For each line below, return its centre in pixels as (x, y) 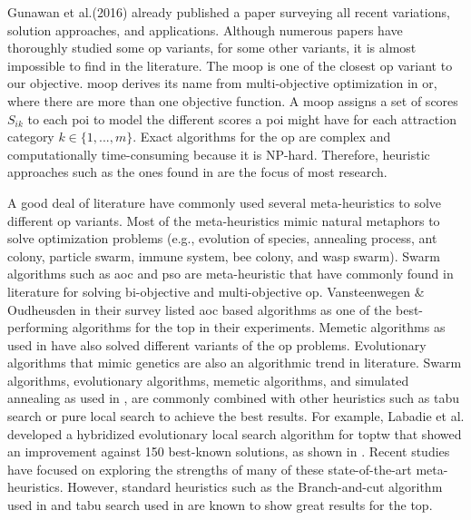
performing (38, 327)
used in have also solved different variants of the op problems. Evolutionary (217, 344)
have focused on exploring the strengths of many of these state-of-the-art (210, 469)
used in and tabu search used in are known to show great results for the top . (220, 505)
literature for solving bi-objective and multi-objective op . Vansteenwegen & (216, 291)
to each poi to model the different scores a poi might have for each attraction (242, 118)
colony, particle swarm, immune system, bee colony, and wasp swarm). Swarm (224, 255)
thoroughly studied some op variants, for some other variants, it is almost (212, 48)
